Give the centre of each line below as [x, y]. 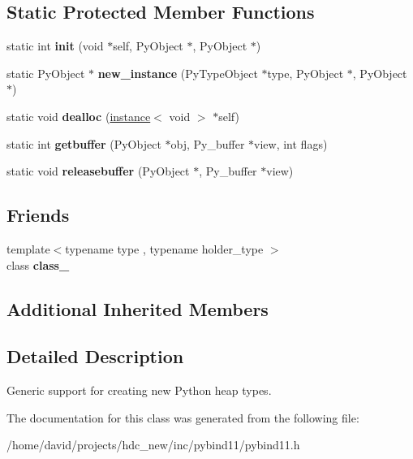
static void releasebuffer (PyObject [98, 171]
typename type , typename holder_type [164, 248]
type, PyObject [305, 73]
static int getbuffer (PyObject [84, 143]
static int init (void [55, 46]
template [28, 248]
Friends [38, 215]
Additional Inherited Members [138, 308]
